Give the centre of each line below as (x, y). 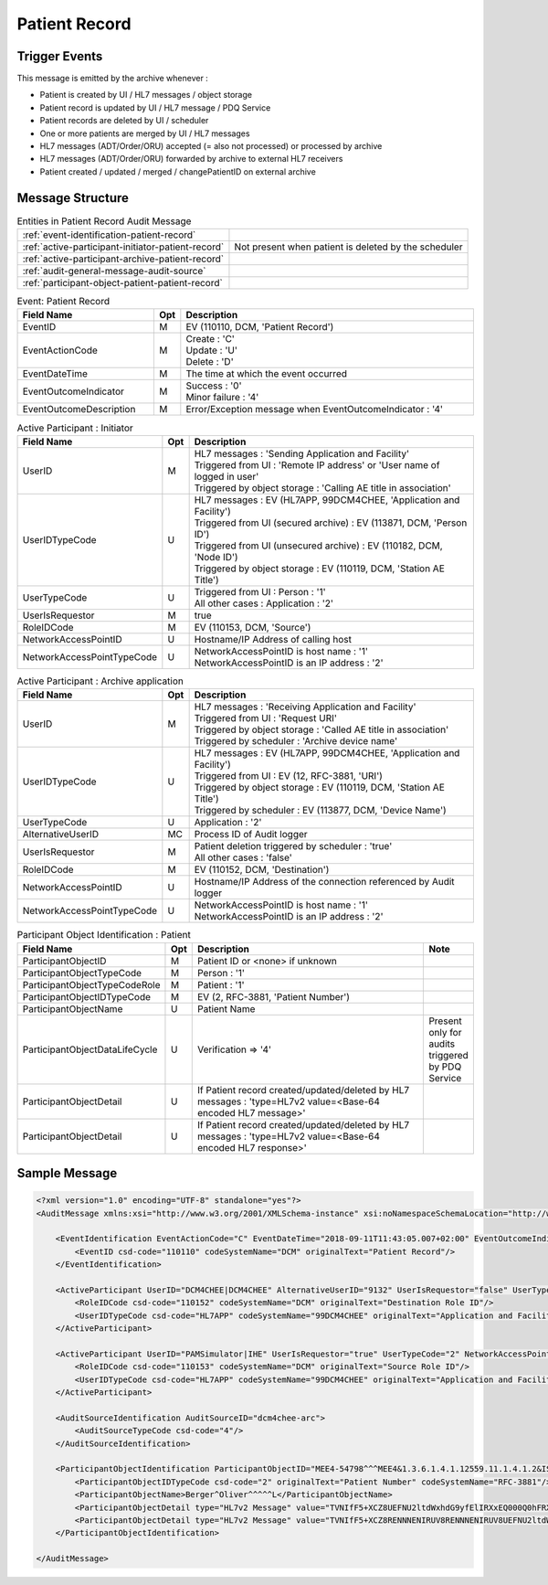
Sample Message (67, 1173)
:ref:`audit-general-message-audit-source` (114, 271)
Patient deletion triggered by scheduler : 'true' (293, 846)
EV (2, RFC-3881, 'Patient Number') (274, 996)
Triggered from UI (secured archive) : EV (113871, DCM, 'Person (331, 523)
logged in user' (227, 476)
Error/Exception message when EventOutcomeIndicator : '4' (314, 410)
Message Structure (73, 198)
